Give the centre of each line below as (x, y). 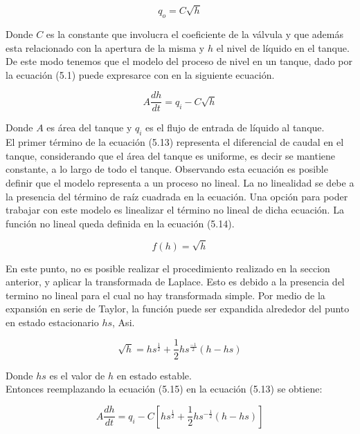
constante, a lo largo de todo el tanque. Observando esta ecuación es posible (167, 169)
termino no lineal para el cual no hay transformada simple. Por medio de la (165, 295)
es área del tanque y (89, 128)
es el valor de (77, 375)
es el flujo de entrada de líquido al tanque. (235, 128)
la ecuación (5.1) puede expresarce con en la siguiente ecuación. (140, 74)
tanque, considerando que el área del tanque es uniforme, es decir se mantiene (171, 155)
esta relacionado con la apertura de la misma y (105, 47)
